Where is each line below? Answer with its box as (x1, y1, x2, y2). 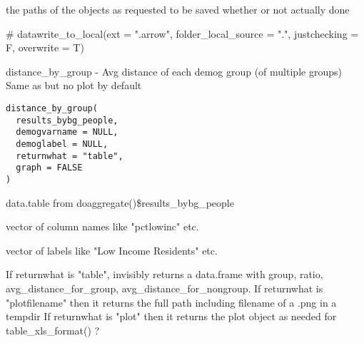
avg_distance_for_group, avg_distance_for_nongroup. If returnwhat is (6, 280, 323, 295)
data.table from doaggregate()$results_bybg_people (6, 195, 234, 210)
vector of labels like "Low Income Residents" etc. (6, 242, 218, 257)
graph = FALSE (16, 163, 83, 173)
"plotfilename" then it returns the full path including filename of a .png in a (6, 295, 337, 309)
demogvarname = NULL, (16, 127, 118, 138)
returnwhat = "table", (16, 150, 123, 161)
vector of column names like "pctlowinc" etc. (6, 219, 199, 234)
